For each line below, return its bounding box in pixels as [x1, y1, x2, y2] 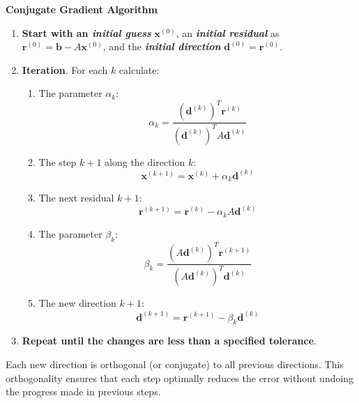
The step [38, 154, 77, 169]
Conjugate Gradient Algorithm [6, 2, 158, 16]
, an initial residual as [176, 25, 280, 40]
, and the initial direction [102, 39, 221, 54]
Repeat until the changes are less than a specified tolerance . [22, 333, 317, 348]
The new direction [38, 296, 116, 310]
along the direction [105, 154, 185, 169]
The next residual [38, 190, 114, 205]
